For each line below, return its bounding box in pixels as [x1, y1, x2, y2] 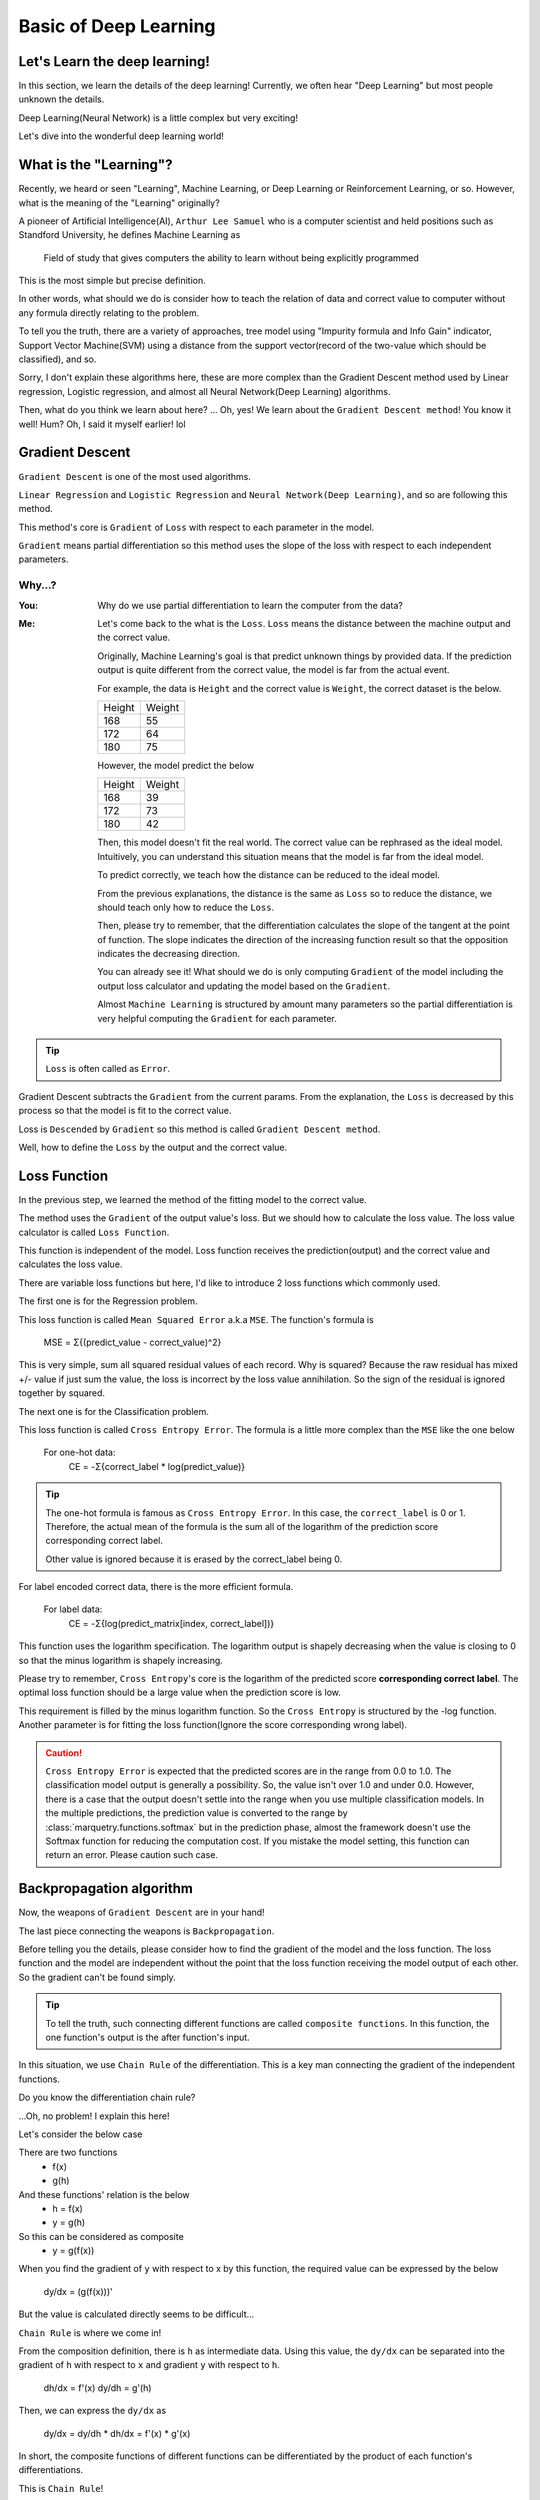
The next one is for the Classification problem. [18, 1405, 210, 1417]
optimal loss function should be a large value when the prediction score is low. [18, 1686, 342, 1699]
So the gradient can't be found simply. [18, 1971, 177, 1983]
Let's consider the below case [18, 2128, 143, 2140]
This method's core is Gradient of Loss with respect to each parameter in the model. [18, 521, 375, 533]
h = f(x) [52, 2202, 84, 2214]
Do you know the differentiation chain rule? [18, 2091, 196, 2104]
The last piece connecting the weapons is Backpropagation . [18, 1925, 275, 1937]
